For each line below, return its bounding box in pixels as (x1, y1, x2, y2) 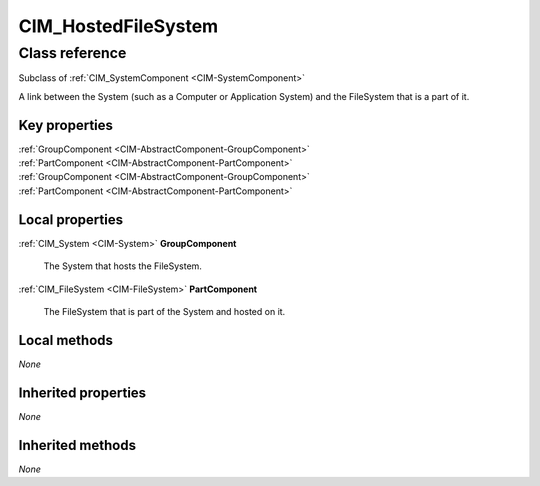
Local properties (18, 211, 124, 228)
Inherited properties (18, 384, 147, 401)
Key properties (18, 116, 114, 134)
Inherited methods (18, 436, 137, 454)
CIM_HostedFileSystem (18, 15, 219, 37)
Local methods (18, 331, 114, 349)
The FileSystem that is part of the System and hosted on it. (43, 305, 286, 317)
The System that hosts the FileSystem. (43, 260, 202, 272)
